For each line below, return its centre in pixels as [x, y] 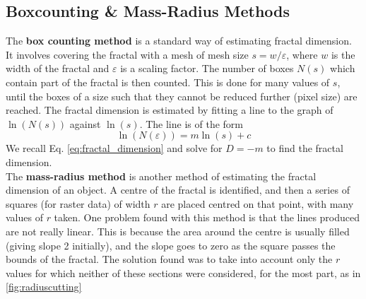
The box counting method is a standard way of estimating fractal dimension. [179, 41]
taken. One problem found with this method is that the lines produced [207, 217]
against [85, 123]
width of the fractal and [58, 68]
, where [302, 54]
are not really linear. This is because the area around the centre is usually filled [178, 231]
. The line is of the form [191, 123]
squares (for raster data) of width [78, 203]
